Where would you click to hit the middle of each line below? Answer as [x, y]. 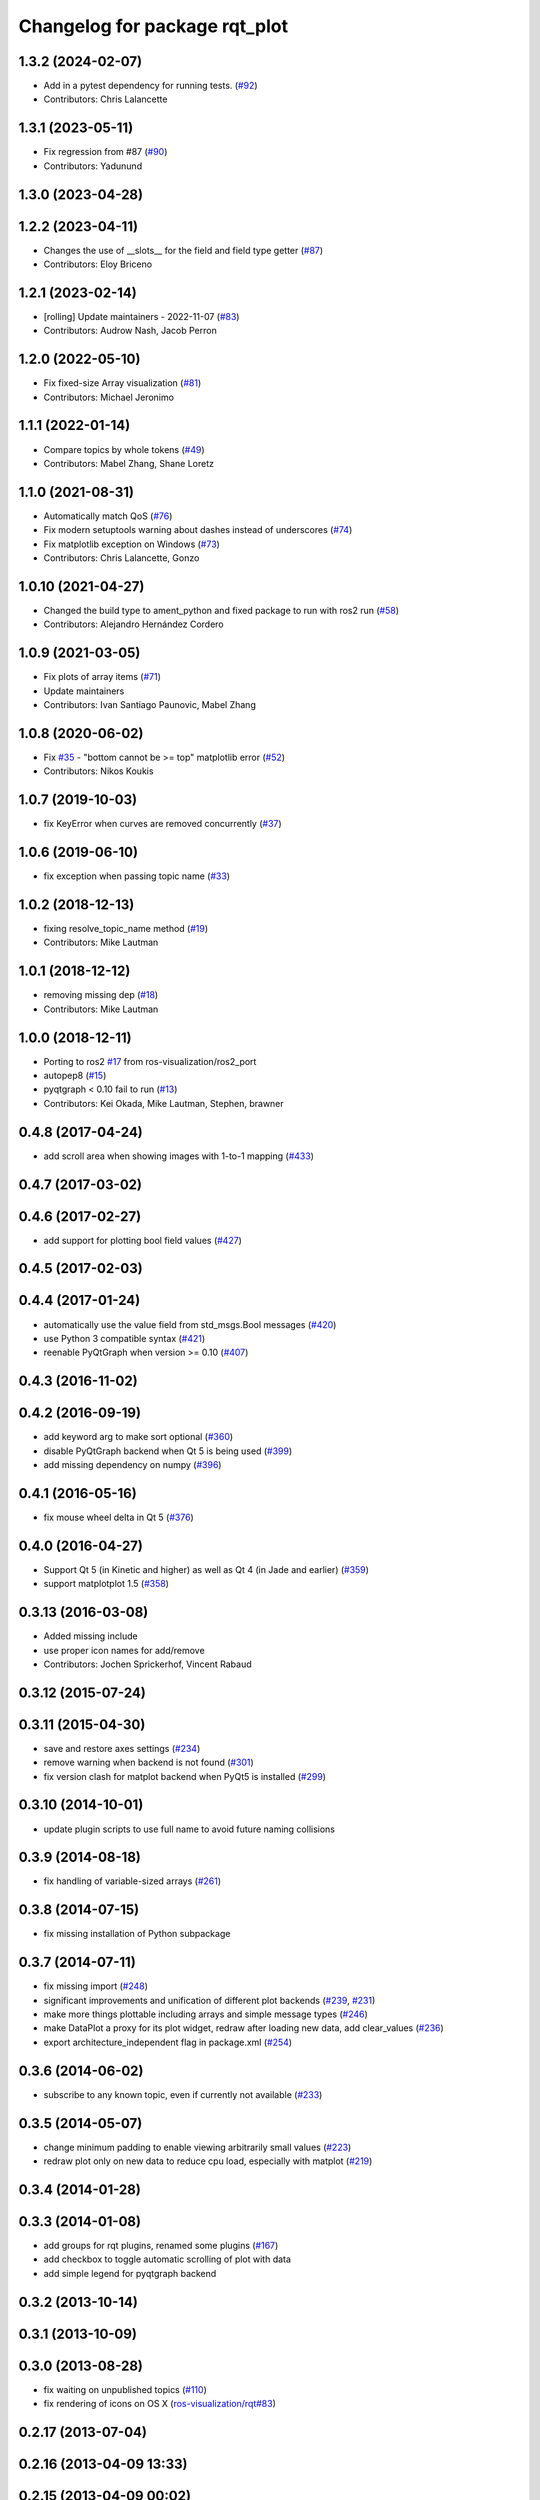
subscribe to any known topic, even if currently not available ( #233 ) [183, 2094]
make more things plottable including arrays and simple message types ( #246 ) [206, 2014]
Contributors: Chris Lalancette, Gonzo [121, 558]
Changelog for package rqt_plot [153, 26]
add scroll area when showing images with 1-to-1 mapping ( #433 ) [179, 1156]
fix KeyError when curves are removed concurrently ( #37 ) [162, 824]
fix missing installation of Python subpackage [137, 1934]
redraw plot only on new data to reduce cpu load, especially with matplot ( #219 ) [208, 2161]
